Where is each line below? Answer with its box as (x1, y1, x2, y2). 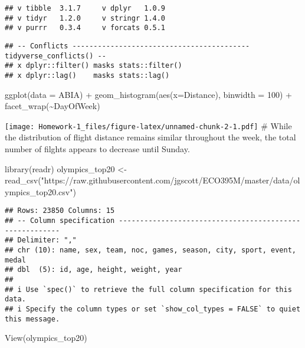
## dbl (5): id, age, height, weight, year (5, 265, 182, 274)
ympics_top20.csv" (5, 185, 73, 198)
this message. (5, 314, 60, 323)
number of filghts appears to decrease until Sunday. (5, 143, 190, 155)
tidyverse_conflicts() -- (5, 51, 106, 60)
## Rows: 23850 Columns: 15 (5, 206, 115, 215)
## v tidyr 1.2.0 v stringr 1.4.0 (5, 14, 166, 22)
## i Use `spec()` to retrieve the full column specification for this (5, 285, 292, 294)
